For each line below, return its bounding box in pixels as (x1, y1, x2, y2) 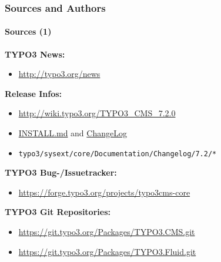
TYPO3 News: (5, 48, 65, 60)
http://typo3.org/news (18, 68, 101, 80)
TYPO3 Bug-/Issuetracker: (5, 166, 117, 179)
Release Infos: (5, 87, 62, 99)
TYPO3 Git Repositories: (5, 206, 110, 218)
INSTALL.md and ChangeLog (18, 127, 127, 139)
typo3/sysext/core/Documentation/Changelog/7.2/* (18, 149, 217, 158)
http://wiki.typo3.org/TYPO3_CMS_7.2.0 (18, 107, 176, 119)
